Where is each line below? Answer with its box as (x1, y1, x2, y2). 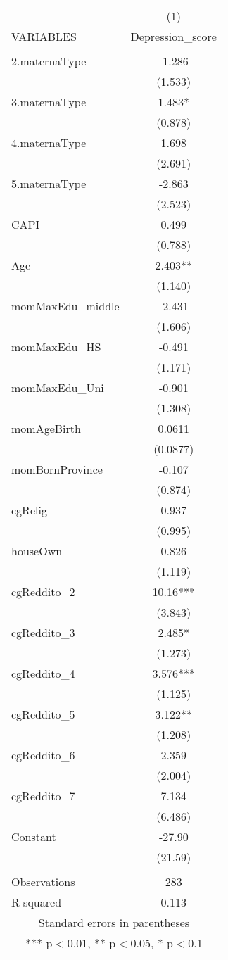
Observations (11, 873, 75, 890)
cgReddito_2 (11, 583, 75, 600)
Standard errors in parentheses (38, 914, 190, 930)
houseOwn (11, 543, 63, 559)
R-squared (11, 894, 62, 910)
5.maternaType (11, 175, 87, 191)
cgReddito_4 (11, 665, 75, 681)
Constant (11, 828, 56, 845)
